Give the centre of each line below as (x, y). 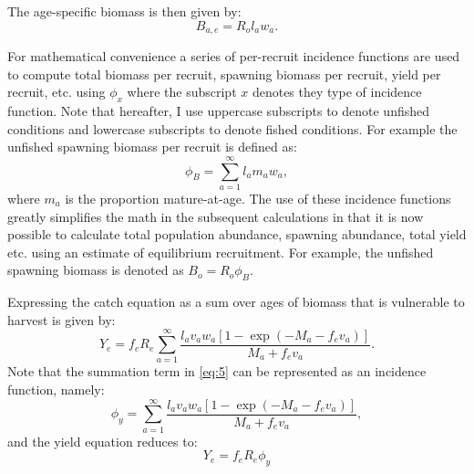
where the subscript (182, 92)
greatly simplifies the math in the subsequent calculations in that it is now (216, 216)
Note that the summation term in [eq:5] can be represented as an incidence (217, 371)
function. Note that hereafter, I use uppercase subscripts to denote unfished (219, 111)
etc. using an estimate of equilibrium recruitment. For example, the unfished (221, 252)
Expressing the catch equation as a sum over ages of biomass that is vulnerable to (236, 302)
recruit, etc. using (57, 92)
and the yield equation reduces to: (103, 441)
